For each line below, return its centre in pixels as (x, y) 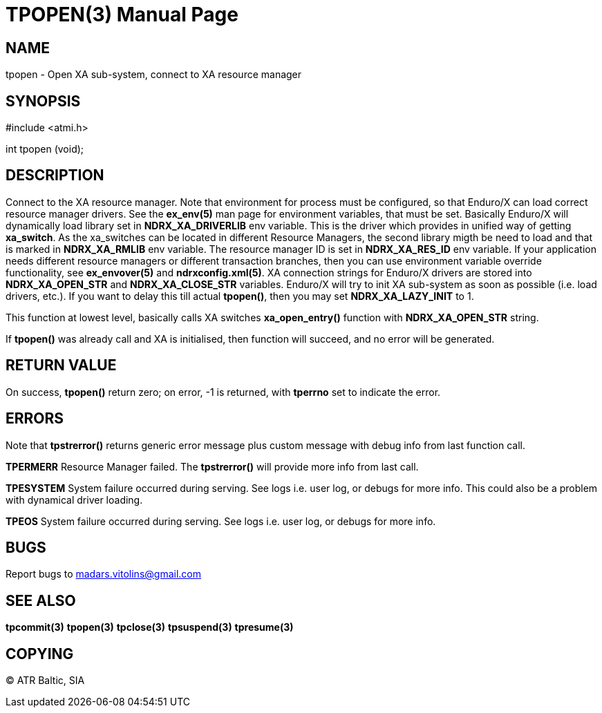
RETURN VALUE (61, 365)
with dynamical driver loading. (74, 500)
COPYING (40, 654)
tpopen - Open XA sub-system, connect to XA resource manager (154, 75)
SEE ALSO (41, 600)
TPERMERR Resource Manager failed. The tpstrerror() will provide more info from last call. (212, 466)
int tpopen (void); (45, 149)
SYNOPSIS (43, 101)
